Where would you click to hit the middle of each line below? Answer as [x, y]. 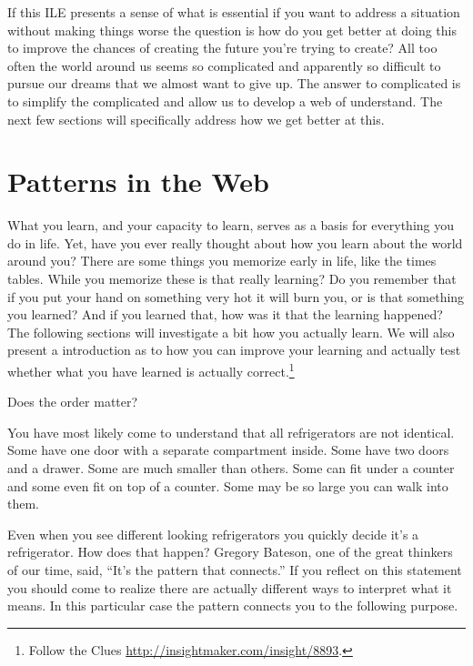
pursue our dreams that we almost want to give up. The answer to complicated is [234, 83]
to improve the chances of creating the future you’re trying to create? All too [222, 48]
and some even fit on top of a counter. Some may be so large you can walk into [228, 485]
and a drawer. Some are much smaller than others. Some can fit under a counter [231, 468]
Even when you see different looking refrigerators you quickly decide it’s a [213, 534]
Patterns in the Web [138, 182]
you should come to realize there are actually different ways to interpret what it [230, 587]
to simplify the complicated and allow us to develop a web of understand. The [225, 101]
